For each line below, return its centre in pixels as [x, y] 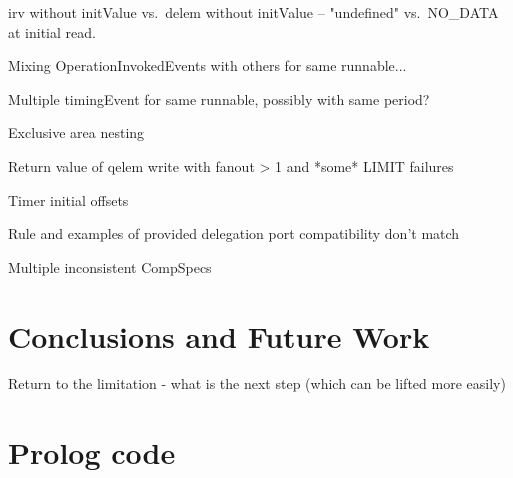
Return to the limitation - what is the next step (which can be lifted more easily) [257, 383]
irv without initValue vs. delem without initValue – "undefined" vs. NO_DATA [253, 12]
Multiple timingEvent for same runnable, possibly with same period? [219, 98]
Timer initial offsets [68, 199]
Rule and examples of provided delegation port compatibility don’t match [234, 233]
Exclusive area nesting [76, 132]
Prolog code [92, 452]
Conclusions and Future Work [219, 335]
